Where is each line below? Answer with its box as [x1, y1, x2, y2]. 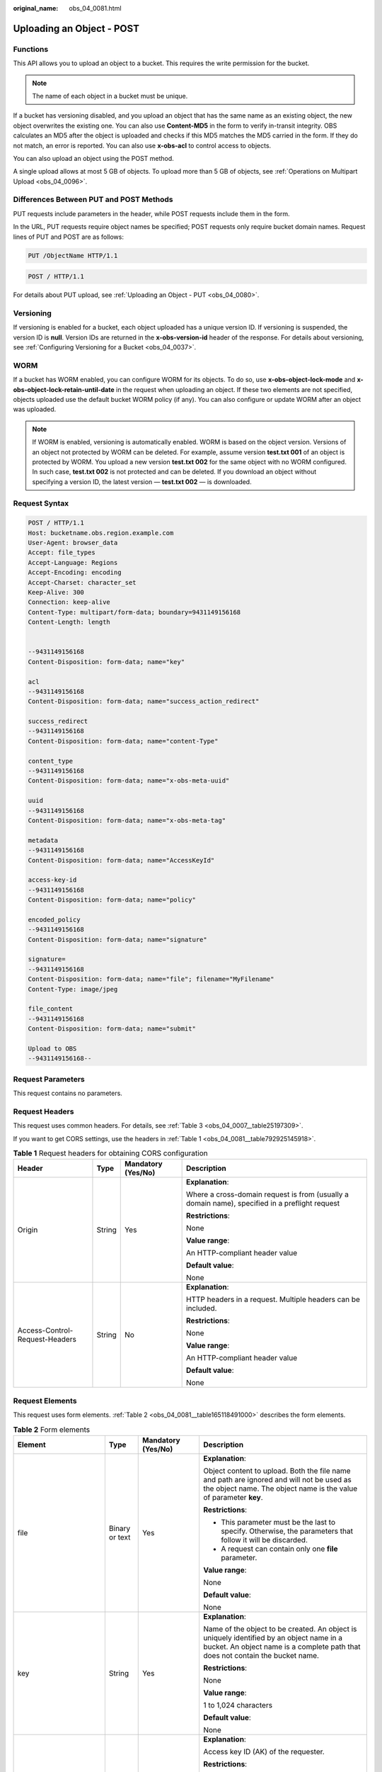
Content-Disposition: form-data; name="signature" [28, 936, 208, 943]
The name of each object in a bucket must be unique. [32, 91, 188, 100]
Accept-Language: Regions [28, 559, 118, 566]
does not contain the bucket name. [202, 1650, 320, 1660]
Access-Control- [17, 1325, 74, 1335]
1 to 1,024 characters [202, 1700, 272, 1710]
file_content [28, 1005, 74, 1013]
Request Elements [13, 1396, 77, 1406]
